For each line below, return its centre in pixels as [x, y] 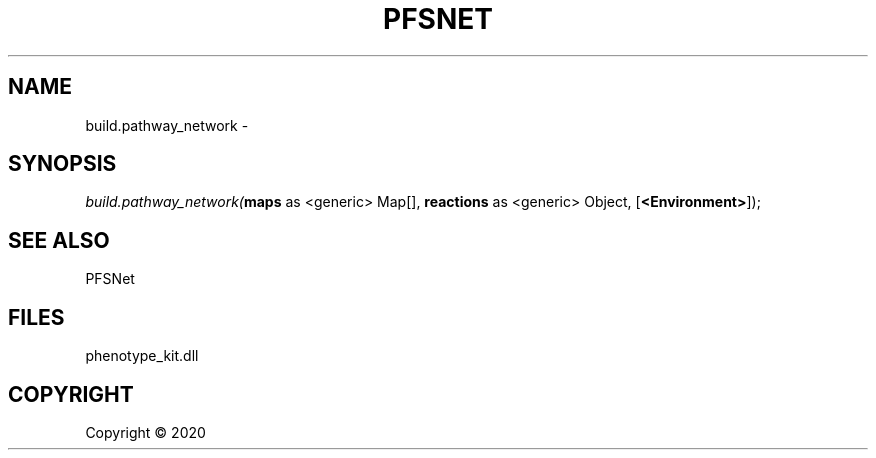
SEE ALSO [59, 240]
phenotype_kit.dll [142, 356]
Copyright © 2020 [145, 432]
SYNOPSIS [62, 164]
